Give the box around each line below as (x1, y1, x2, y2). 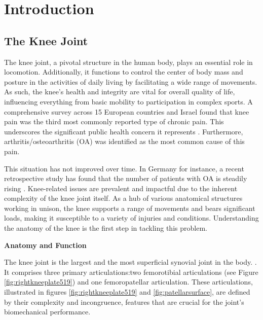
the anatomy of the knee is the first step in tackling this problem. (4, 223, 207, 233)
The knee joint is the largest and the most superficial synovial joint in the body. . (4, 257, 257, 267)
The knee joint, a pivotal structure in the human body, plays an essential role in (4, 56, 253, 67)
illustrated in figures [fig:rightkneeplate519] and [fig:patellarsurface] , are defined (4, 287, 250, 297)
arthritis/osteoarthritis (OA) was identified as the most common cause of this (4, 136, 245, 147)
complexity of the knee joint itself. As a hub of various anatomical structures (4, 193, 243, 203)
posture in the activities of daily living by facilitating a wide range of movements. (4, 76, 257, 87)
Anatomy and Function (4, 239, 87, 250)
